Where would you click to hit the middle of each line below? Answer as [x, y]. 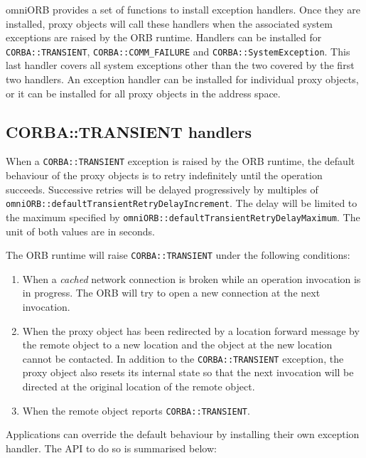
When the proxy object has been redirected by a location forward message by [191, 330]
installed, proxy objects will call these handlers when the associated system [169, 23]
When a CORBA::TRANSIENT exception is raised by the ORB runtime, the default [181, 161]
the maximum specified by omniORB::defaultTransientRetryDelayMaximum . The [183, 217]
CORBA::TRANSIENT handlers [129, 131]
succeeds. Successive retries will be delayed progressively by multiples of [162, 189]
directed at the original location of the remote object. [139, 387]
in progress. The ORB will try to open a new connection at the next [171, 293]
